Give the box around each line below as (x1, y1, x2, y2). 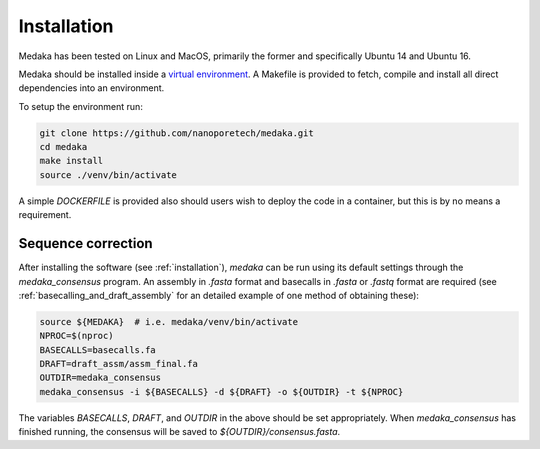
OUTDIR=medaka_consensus (39, 372, 162, 384)
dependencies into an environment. (18, 82, 165, 94)
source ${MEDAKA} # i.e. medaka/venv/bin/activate (39, 316, 299, 327)
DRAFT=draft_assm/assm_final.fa (39, 358, 199, 370)
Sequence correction (18, 235, 154, 252)
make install (39, 155, 104, 167)
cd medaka (39, 141, 88, 153)
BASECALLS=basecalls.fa (39, 344, 157, 355)
